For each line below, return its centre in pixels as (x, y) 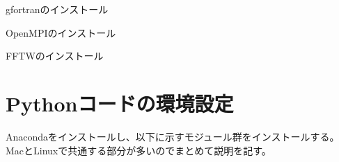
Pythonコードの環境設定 (120, 103)
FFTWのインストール (55, 56)
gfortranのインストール (57, 9)
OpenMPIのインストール (61, 32)
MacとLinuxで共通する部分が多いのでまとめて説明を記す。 (139, 150)
